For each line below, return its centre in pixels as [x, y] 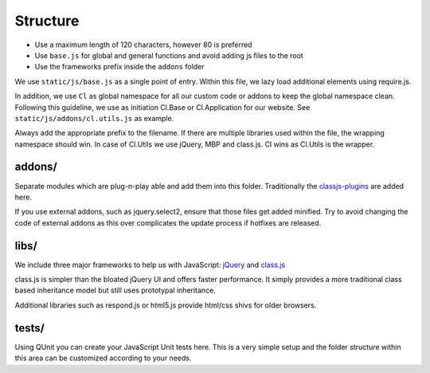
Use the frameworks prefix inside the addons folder [119, 67]
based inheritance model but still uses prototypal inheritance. [115, 290]
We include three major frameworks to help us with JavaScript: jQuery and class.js [150, 265]
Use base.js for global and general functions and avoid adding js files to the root [169, 55]
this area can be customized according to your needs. [103, 358]
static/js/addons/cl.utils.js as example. [94, 118]
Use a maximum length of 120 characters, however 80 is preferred [143, 45]
